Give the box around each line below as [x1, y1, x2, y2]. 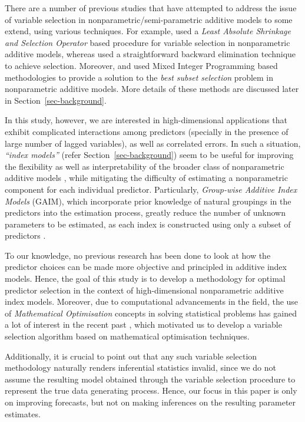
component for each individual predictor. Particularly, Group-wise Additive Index [5, 183, 297, 195]
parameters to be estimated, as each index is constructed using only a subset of [5, 217, 291, 230]
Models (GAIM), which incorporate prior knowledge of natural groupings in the [5, 194, 291, 207]
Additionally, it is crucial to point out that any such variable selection [5, 350, 257, 362]
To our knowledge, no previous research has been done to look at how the [5, 249, 271, 261]
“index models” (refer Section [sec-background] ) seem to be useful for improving [5, 149, 294, 161]
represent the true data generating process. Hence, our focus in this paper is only [5, 384, 297, 397]
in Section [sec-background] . [5, 94, 107, 106]
